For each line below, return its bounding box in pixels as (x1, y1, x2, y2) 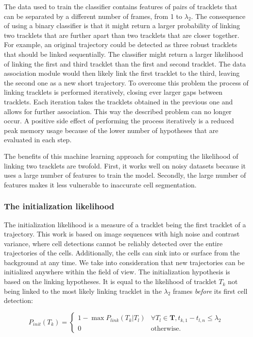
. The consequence (191, 11, 246, 21)
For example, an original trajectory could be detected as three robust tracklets (4, 39, 237, 50)
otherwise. (151, 325, 181, 332)
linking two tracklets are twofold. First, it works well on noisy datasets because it (4, 160, 246, 170)
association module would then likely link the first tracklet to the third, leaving (4, 68, 240, 78)
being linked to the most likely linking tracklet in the (4, 286, 162, 296)
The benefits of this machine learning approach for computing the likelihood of (4, 151, 238, 161)
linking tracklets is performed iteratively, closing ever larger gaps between (4, 87, 223, 97)
